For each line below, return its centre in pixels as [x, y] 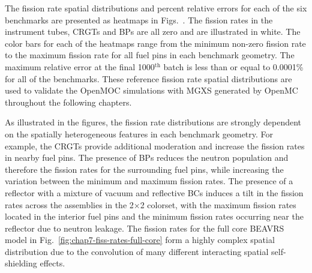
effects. [52, 263]
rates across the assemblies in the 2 [69, 204]
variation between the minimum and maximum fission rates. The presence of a [149, 181]
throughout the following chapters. [68, 102]
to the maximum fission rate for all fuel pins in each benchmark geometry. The [150, 55]
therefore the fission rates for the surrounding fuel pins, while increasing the [144, 169]
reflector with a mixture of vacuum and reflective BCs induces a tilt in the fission [154, 192]
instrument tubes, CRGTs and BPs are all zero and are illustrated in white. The [153, 31]
